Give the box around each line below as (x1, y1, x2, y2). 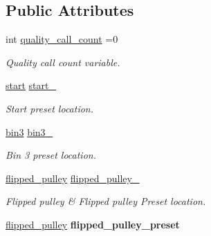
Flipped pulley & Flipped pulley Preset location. (6, 194, 206, 208)
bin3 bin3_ (6, 124, 53, 139)
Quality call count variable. (6, 55, 120, 69)
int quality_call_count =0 (6, 32, 118, 46)
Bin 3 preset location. (6, 148, 96, 162)
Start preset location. (6, 101, 94, 115)
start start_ (6, 78, 56, 92)
